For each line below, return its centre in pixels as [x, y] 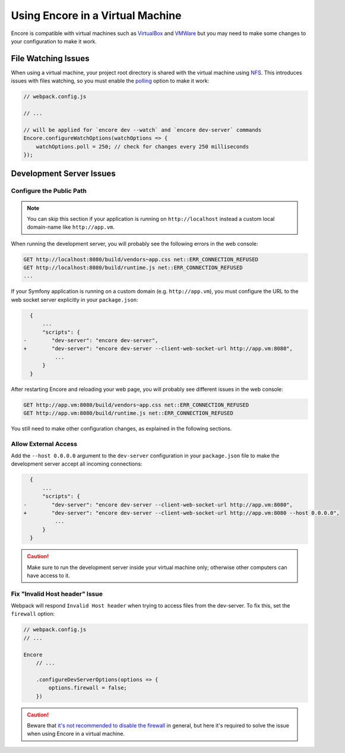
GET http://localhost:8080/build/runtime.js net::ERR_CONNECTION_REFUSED [133, 268]
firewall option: [33, 614]
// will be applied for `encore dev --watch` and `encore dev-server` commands [143, 130]
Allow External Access [44, 444]
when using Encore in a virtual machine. [76, 734]
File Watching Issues [50, 58]
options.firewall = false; [88, 688]
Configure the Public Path [49, 191]
